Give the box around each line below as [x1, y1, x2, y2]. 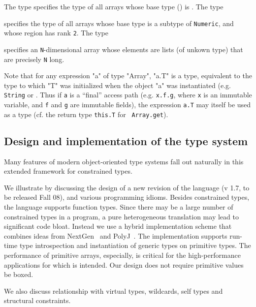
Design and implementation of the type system [4, 133, 248, 148]
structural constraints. [4, 295, 71, 306]
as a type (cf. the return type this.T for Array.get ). [4, 109, 168, 119]
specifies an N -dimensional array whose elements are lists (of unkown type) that [4, 44, 243, 54]
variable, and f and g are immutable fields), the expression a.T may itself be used [4, 99, 251, 110]
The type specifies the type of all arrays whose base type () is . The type [4, 1, 224, 11]
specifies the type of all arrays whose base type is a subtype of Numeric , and [4, 18, 234, 28]
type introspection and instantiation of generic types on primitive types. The [19, 240, 251, 250]
